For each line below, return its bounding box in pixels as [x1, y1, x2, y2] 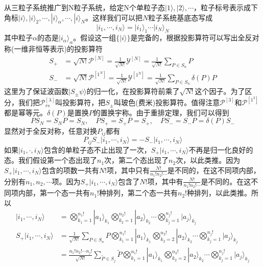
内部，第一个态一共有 [18, 187, 90, 198]
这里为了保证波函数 [4, 86, 68, 96]
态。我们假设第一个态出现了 [4, 155, 97, 165]
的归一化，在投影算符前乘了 [86, 86, 180, 96]
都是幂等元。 [4, 107, 47, 117]
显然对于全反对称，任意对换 [4, 125, 97, 136]
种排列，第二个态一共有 [99, 187, 178, 198]
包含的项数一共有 [41, 164, 99, 175]
